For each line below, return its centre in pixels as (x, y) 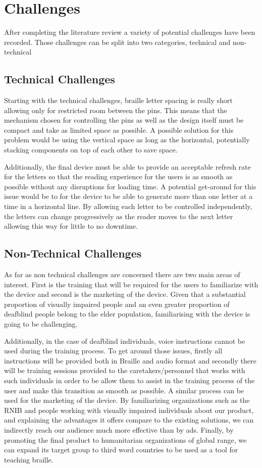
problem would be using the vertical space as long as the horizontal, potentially (127, 140)
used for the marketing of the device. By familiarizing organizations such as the (127, 400)
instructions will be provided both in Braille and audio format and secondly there (130, 360)
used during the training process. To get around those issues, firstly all (113, 351)
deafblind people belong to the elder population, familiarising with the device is (127, 314)
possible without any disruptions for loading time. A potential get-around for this (130, 186)
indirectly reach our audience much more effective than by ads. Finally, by (119, 429)
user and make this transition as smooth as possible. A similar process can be (124, 390)
